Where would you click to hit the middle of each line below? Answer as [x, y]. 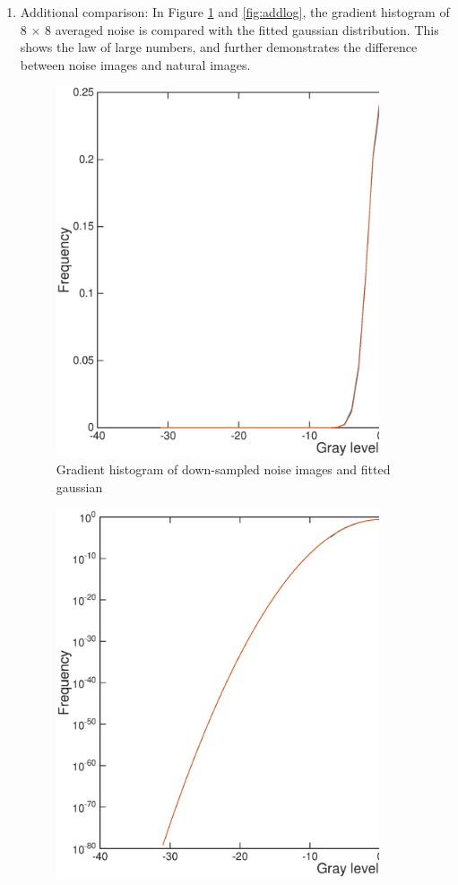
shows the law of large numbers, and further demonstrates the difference [219, 47]
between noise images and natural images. [135, 64]
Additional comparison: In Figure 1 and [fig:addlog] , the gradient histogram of [235, 12]
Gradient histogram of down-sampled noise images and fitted [223, 469]
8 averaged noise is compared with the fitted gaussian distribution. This [242, 29]
